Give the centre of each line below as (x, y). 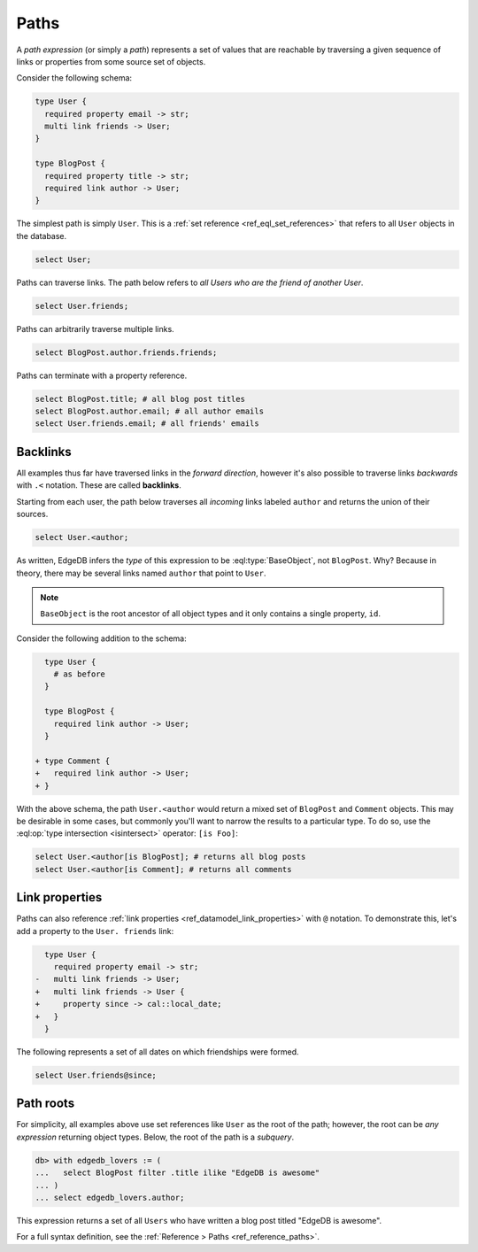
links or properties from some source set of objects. (111, 61)
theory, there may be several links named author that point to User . (141, 573)
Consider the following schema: (74, 78)
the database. (42, 236)
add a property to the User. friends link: (95, 931)
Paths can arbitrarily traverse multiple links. (95, 328)
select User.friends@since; (96, 1075)
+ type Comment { (73, 761)
